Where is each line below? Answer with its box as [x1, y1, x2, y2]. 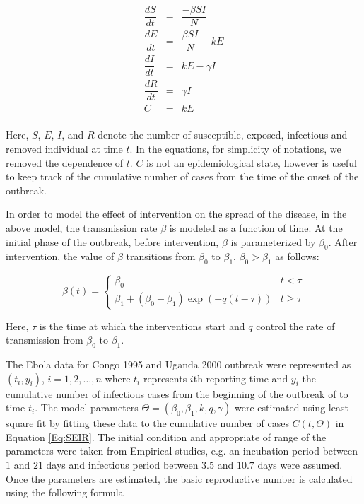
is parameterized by [230, 234, 316, 249]
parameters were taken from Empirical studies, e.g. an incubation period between [6, 443, 358, 458]
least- [328, 400, 352, 415]
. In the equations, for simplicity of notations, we [129, 141, 341, 156]
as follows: [275, 249, 319, 264]
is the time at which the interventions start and [39, 318, 245, 333]
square [6, 416, 34, 430]
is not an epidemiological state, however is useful [146, 155, 357, 170]
